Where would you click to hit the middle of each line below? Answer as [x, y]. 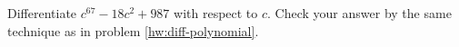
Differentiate [42, 13]
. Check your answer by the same [359, 13]
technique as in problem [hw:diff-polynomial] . [133, 30]
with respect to [216, 13]
